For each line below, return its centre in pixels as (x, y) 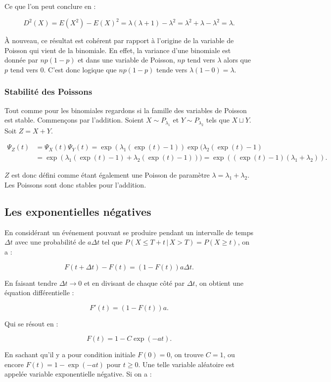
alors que (237, 60)
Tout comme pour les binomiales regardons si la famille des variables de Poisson (126, 110)
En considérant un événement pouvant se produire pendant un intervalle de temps (129, 232)
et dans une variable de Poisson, (126, 60)
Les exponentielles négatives (78, 211)
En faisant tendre (31, 283)
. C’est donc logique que (80, 69)
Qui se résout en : (31, 323)
